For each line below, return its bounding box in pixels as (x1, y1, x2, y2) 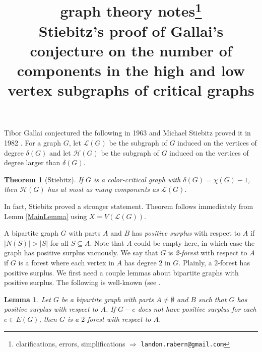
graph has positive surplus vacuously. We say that (4, 247, 158, 258)
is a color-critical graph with (93, 174, 181, 184)
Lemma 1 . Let (4, 294, 51, 304)
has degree (124, 257, 157, 267)
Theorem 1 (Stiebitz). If (4, 174, 83, 184)
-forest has (218, 257, 250, 267)
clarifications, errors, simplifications (16, 338, 125, 348)
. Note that (90, 237, 124, 248)
